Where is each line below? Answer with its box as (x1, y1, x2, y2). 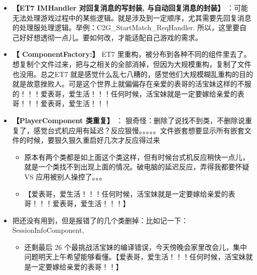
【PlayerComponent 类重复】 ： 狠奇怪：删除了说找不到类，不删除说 (12, 115, 245, 125)
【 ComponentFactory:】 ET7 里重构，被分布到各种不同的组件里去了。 (12, 49, 251, 59)
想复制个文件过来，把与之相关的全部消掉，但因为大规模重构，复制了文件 (12, 58, 251, 69)
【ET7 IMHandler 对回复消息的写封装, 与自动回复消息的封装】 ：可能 (12, 3, 248, 13)
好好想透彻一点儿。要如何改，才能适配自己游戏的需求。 (19, 32, 202, 42)
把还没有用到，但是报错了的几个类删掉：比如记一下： (12, 215, 188, 225)
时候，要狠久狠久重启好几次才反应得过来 (26, 135, 160, 145)
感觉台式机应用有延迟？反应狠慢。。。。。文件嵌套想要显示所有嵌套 (33, 125, 244, 135)
